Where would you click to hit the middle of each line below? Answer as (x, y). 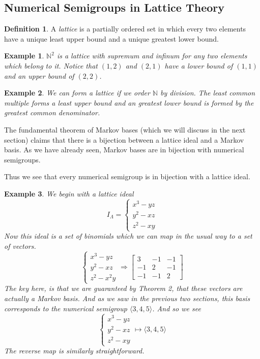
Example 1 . (24, 56)
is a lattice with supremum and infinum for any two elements (152, 56)
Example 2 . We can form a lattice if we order (77, 93)
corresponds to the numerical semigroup (66, 308)
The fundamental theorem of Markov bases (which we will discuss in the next (125, 129)
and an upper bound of (39, 75)
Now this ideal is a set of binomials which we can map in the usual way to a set (128, 236)
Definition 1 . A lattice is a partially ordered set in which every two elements (125, 29)
